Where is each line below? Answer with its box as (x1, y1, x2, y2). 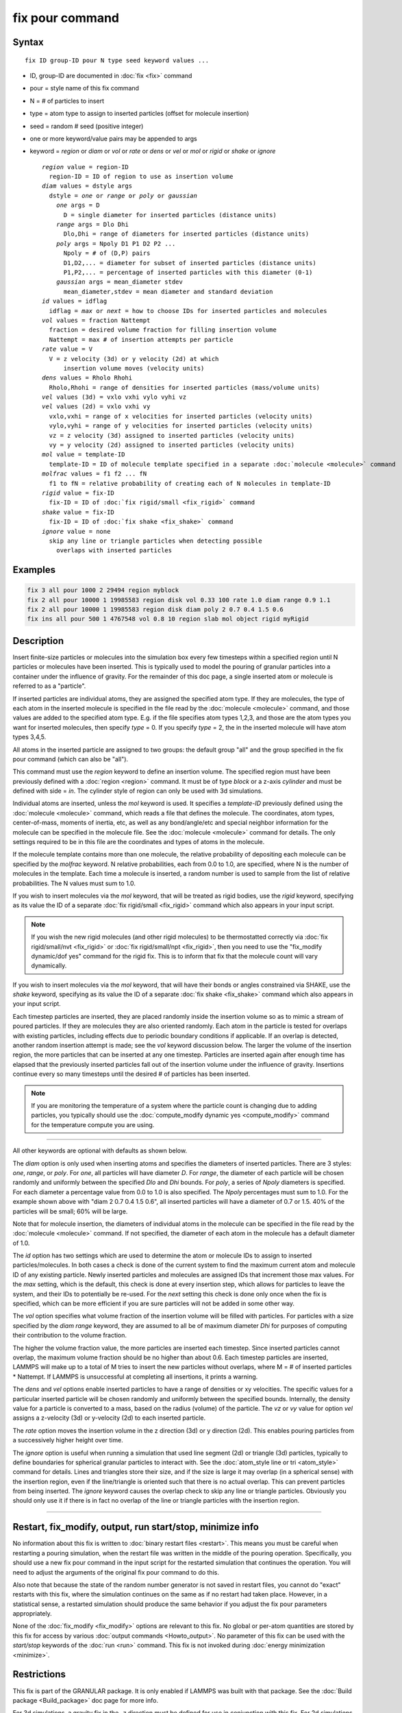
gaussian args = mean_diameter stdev (55, 278, 183, 286)
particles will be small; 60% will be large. (12, 1207, 128, 1216)
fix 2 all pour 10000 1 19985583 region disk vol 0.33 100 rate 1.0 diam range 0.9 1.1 (27, 596, 331, 604)
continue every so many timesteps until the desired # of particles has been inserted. (12, 1070, 250, 1079)
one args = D (55, 201, 100, 209)
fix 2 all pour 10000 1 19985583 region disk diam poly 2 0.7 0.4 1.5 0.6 (27, 606, 284, 613)
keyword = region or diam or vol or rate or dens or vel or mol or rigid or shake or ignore (29, 147, 276, 156)
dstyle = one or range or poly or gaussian (49, 192, 198, 199)
